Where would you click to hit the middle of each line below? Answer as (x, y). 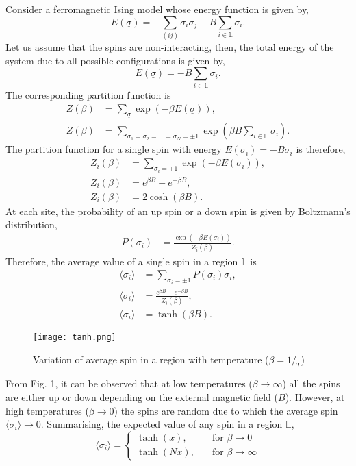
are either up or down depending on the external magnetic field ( (142, 397)
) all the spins (311, 383)
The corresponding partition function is (88, 95)
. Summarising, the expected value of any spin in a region (162, 424)
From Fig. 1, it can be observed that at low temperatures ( (129, 383)
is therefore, (321, 149)
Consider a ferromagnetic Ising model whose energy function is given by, (157, 9)
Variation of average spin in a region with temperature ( (151, 359)
